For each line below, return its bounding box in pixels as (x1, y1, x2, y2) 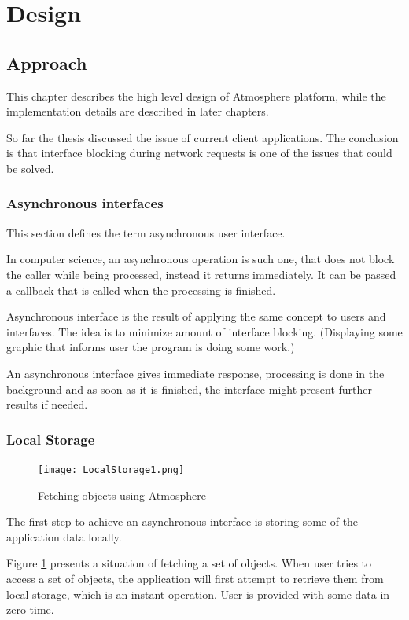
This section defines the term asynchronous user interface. (6, 224, 286, 240)
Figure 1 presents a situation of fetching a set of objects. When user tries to (6, 555, 372, 571)
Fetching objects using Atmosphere (38, 486, 206, 503)
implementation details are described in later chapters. (6, 103, 269, 119)
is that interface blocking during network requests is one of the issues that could (6, 145, 392, 161)
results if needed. (6, 396, 88, 413)
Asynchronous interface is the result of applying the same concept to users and (6, 308, 386, 325)
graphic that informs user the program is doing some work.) (6, 339, 295, 355)
